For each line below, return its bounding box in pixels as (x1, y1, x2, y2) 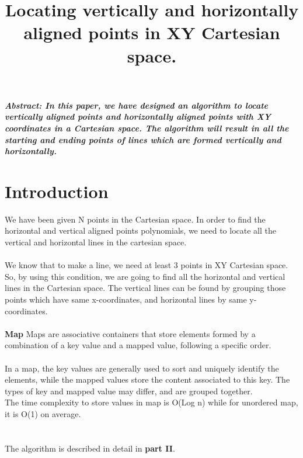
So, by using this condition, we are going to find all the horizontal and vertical (5, 270, 285, 282)
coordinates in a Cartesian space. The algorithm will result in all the (5, 122, 289, 134)
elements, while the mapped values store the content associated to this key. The (5, 373, 290, 386)
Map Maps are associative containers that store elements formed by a (5, 327, 256, 339)
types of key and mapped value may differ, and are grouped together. (5, 384, 253, 397)
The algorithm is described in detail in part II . (5, 442, 175, 454)
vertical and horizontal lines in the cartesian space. (5, 236, 187, 248)
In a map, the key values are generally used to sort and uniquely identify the (5, 362, 279, 374)
